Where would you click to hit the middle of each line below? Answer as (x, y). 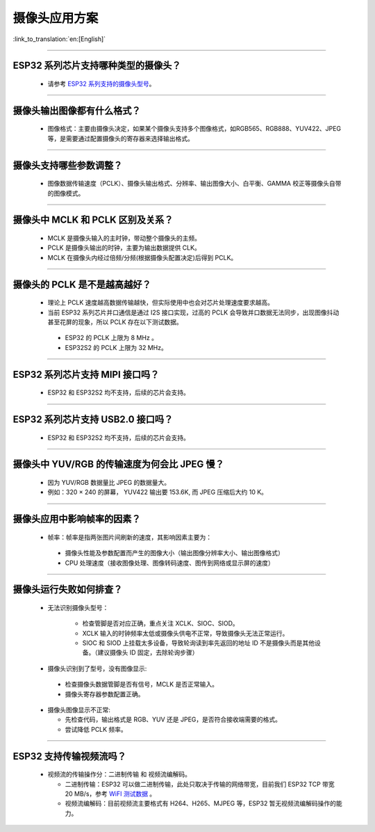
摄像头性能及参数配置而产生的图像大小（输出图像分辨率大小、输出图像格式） (174, 553)
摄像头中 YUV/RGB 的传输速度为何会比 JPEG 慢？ (119, 464)
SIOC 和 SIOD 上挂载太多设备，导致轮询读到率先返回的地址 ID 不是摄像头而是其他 (199, 643)
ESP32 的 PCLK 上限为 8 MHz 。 (111, 338)
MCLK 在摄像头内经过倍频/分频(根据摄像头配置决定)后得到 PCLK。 (142, 257)
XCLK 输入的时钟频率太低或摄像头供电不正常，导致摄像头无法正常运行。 (185, 633)
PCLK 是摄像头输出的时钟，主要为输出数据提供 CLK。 (124, 248)
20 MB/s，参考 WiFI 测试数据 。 (110, 794)
